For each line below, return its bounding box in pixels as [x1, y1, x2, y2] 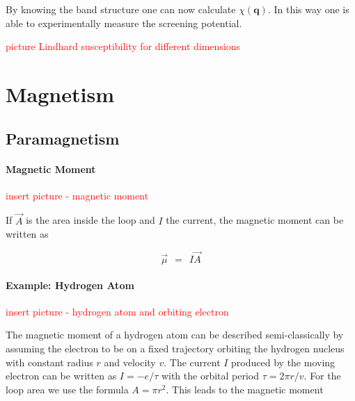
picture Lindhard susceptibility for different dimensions [6, 39, 241, 54]
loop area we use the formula [6, 382, 129, 396]
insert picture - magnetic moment [6, 188, 149, 202]
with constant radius [6, 354, 93, 369]
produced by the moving [231, 354, 336, 369]
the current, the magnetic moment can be [166, 213, 344, 227]
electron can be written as [6, 368, 117, 383]
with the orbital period [161, 368, 260, 383]
